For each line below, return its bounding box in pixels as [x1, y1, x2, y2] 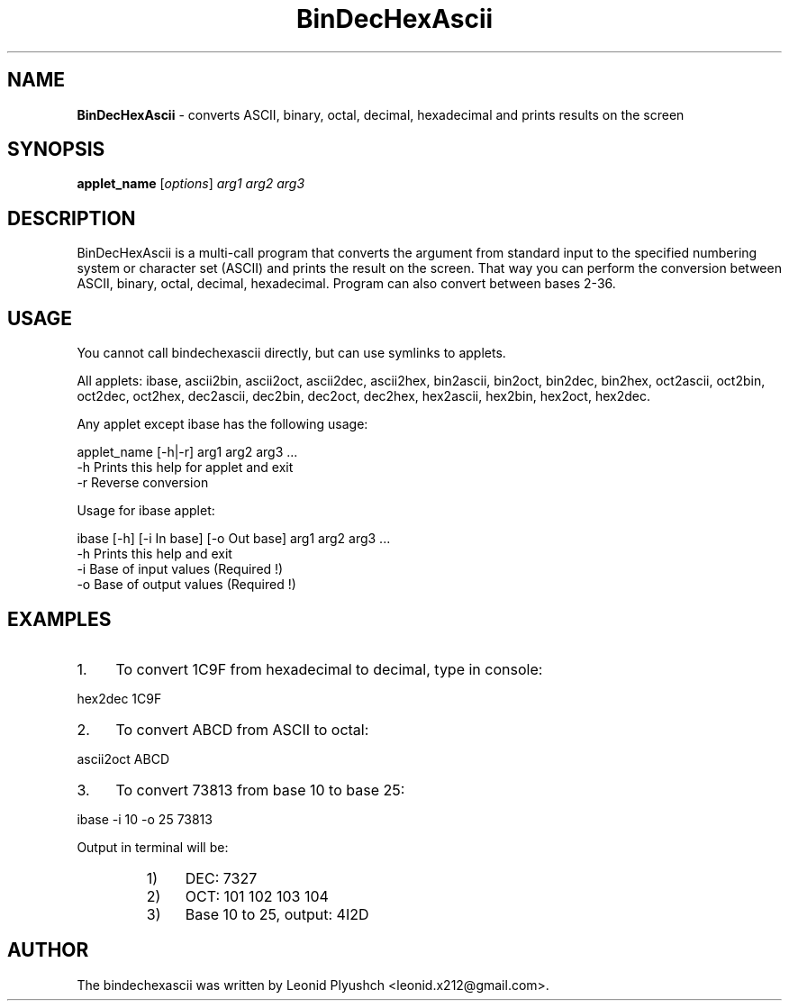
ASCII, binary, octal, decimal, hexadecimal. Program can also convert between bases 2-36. [77, 276, 616, 292]
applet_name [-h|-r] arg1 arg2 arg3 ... [77, 444, 298, 460]
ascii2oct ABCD [77, 750, 170, 767]
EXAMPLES [7, 607, 112, 631]
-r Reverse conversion [77, 475, 209, 491]
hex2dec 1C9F [77, 690, 162, 706]
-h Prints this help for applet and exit [77, 459, 294, 476]
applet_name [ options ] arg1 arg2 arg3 [77, 176, 305, 192]
